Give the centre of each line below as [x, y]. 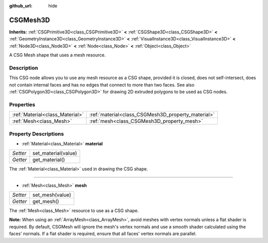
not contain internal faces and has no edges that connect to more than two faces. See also [102, 85]
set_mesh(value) [52, 195]
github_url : [21, 6]
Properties [22, 105]
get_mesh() [46, 202]
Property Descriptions [36, 133]
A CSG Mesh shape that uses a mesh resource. [58, 55]
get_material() [49, 160]
